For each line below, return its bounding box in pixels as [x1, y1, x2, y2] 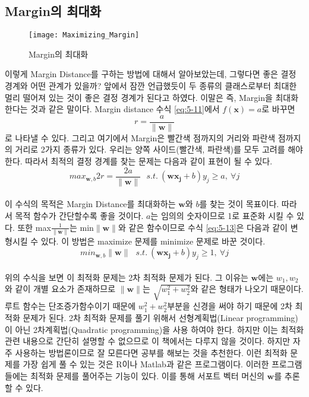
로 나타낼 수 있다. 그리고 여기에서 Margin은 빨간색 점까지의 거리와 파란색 [5, 131, 276, 144]
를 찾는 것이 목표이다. [199, 198, 279, 210]
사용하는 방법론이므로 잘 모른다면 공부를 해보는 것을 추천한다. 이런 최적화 [15, 346, 288, 358]
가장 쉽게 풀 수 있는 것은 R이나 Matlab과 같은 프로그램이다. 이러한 [23, 358, 269, 370]
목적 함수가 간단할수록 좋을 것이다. [15, 209, 144, 221]
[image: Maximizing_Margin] [29, 31, 140, 40]
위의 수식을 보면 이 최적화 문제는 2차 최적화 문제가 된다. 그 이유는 [5, 271, 248, 283]
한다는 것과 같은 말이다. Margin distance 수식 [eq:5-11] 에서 [5, 103, 220, 115]
